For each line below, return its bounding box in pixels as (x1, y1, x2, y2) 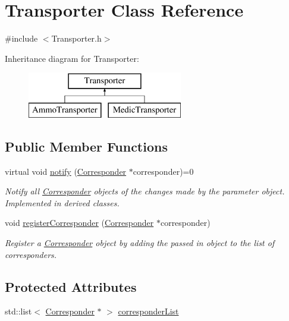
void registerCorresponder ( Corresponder (5, 216, 154, 229)
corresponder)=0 (133, 165, 194, 177)
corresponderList (118, 305, 179, 317)
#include (5, 32, 38, 45)
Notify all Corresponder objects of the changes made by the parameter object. (5, 185, 285, 197)
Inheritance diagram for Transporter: (5, 52, 139, 64)
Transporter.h (51, 32, 102, 45)
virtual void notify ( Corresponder (5, 165, 127, 177)
